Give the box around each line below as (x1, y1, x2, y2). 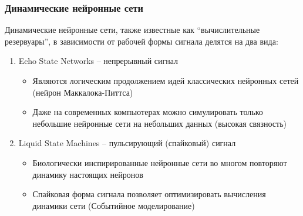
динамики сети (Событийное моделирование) (32, 199, 195, 211)
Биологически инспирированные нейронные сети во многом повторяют (32, 156, 287, 168)
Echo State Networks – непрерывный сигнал (18, 55, 179, 67)
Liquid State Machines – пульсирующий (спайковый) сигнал (18, 137, 236, 149)
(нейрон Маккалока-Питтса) (32, 86, 133, 98)
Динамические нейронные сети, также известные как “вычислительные (5, 23, 260, 36)
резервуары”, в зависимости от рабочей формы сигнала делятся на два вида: (5, 35, 278, 47)
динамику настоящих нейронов (32, 168, 143, 180)
